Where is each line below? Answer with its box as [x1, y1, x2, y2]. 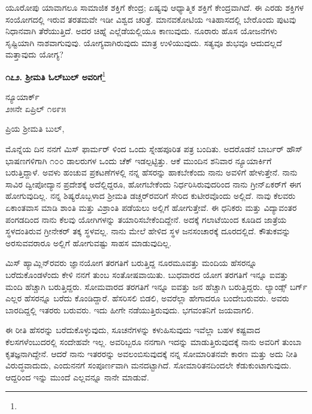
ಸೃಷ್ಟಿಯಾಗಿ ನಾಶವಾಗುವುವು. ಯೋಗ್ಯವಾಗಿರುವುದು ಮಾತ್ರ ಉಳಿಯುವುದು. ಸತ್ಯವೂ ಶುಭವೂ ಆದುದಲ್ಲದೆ [5, 36, 282, 49]
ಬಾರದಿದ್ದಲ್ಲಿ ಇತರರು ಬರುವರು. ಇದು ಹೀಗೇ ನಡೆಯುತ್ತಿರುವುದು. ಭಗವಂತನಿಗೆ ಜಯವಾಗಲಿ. [5, 303, 254, 316]
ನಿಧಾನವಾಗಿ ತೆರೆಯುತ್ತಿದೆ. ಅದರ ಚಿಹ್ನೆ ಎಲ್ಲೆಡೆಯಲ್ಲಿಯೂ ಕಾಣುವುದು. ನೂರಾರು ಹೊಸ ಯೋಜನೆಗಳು [5, 25, 277, 37]
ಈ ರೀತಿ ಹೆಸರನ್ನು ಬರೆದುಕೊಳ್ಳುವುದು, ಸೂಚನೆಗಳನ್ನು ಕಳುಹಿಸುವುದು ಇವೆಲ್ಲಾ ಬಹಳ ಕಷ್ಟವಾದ [5, 324, 260, 336]
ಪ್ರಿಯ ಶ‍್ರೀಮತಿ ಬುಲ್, [5, 122, 65, 135]
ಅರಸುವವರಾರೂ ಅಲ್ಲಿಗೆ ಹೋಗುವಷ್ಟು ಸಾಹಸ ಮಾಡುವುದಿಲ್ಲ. [5, 236, 172, 249]
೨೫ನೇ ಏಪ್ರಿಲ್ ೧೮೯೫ [5, 102, 66, 114]
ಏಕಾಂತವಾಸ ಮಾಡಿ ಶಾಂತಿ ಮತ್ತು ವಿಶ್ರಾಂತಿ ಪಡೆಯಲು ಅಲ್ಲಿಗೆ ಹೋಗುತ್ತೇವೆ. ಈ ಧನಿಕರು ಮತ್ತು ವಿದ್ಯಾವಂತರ [5, 201, 297, 213]
